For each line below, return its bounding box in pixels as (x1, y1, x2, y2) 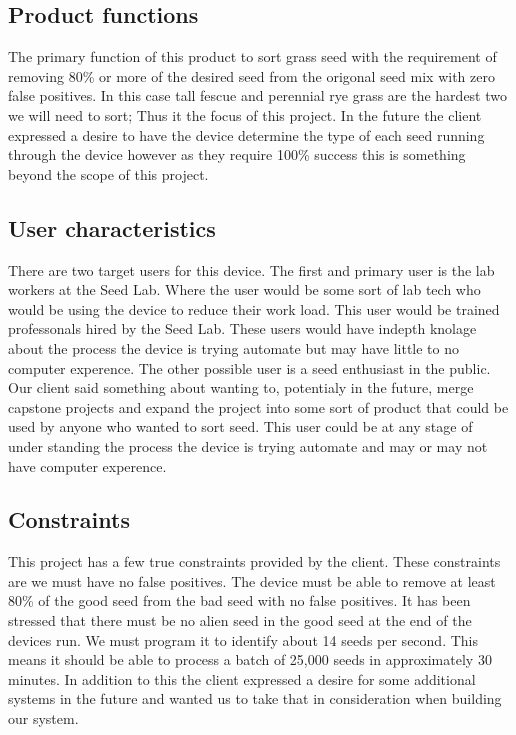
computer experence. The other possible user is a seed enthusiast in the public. (8, 357, 491, 378)
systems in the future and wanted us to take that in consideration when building (8, 688, 502, 709)
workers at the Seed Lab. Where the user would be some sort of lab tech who (8, 279, 481, 300)
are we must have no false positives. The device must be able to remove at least (8, 570, 496, 591)
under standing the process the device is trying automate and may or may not (8, 435, 488, 456)
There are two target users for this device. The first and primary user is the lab (8, 259, 495, 280)
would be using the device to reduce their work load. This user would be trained (8, 298, 500, 319)
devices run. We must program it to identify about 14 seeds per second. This (8, 629, 478, 650)
